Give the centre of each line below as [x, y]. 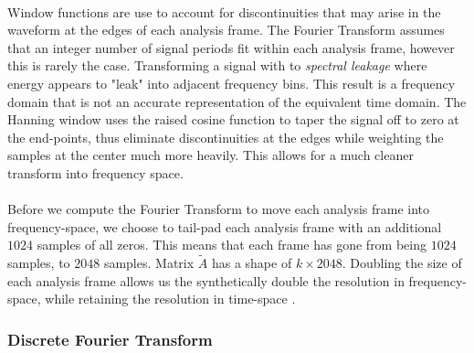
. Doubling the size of [402, 263]
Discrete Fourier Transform [110, 339]
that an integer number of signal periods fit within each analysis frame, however [231, 47]
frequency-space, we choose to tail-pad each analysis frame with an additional [225, 226]
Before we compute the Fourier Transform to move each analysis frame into [219, 209]
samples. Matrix [149, 263]
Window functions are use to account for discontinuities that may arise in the [224, 11]
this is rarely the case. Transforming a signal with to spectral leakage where [217, 65]
